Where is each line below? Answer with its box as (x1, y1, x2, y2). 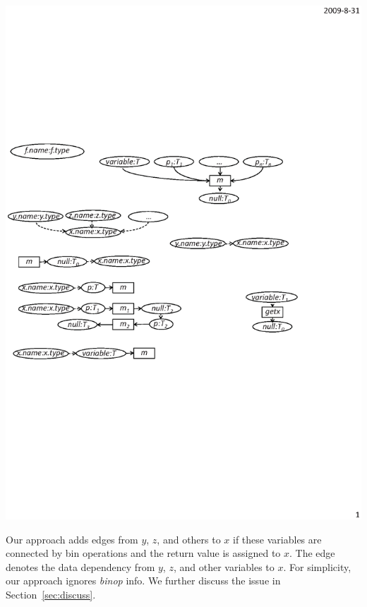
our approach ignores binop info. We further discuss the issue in (6, 573, 281, 588)
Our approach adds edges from (6, 531, 138, 546)
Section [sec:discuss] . (6, 587, 96, 601)
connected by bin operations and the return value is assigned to (6, 546, 281, 560)
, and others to (157, 531, 221, 546)
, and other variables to (173, 559, 275, 574)
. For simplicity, (283, 559, 351, 574)
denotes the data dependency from (6, 559, 155, 574)
